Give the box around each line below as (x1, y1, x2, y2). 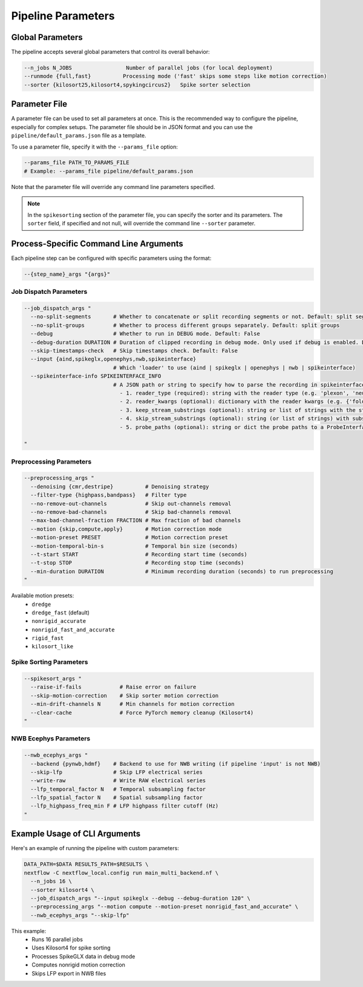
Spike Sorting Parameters (11, 658, 88, 666)
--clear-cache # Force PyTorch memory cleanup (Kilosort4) (30, 709, 254, 716)
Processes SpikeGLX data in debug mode (31, 952, 136, 960)
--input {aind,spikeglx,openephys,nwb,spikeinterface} (30, 356, 197, 363)
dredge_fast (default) (31, 609, 90, 616)
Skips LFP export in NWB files (31, 969, 106, 977)
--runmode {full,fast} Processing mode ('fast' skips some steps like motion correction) (24, 73, 327, 80)
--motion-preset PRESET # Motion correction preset (30, 534, 229, 541)
